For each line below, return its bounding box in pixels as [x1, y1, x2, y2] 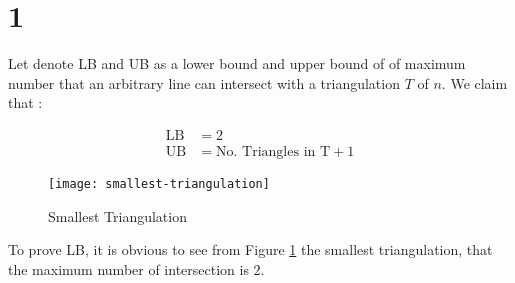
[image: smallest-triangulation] [48, 176, 270, 191]
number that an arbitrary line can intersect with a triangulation [8, 72, 400, 93]
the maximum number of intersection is [8, 258, 249, 279]
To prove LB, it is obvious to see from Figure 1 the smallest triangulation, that [8, 239, 493, 260]
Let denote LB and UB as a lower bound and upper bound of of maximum [8, 53, 466, 74]
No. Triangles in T [216, 144, 331, 159]
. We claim [441, 72, 508, 93]
